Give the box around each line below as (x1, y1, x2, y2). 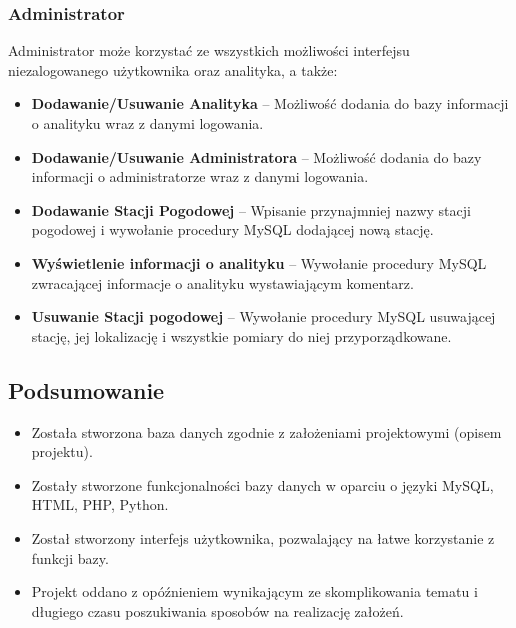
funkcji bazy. (31, 547, 109, 568)
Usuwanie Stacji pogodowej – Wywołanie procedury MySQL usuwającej (31, 306, 496, 327)
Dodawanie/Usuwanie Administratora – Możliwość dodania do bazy (31, 146, 482, 167)
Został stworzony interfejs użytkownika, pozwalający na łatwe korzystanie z (31, 527, 495, 548)
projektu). (31, 441, 93, 462)
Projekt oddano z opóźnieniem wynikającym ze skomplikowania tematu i (31, 581, 478, 602)
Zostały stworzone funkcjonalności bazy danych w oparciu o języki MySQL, (31, 474, 494, 495)
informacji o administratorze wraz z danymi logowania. (31, 166, 369, 187)
